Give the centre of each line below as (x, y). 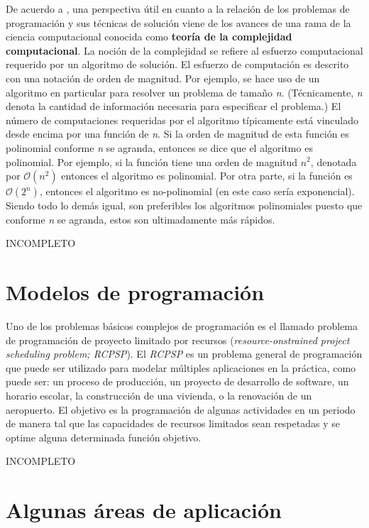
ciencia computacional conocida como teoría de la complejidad (149, 37)
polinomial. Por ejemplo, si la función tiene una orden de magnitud (152, 161)
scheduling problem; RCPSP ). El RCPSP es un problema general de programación (184, 354)
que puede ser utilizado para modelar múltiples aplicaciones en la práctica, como (181, 367)
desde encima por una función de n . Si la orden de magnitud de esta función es (177, 134)
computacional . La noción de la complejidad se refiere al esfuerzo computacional (184, 50)
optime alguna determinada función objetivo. (104, 437)
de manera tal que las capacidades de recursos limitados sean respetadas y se (173, 423)
